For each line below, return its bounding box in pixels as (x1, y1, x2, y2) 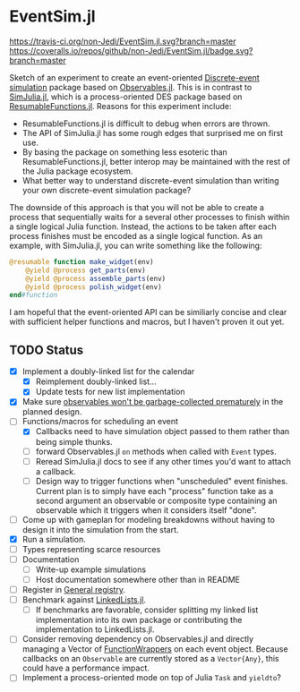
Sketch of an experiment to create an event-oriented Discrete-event (9, 72, 260, 82)
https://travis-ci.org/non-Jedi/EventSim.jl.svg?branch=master (9, 36, 236, 47)
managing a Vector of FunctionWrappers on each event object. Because (21, 644, 288, 654)
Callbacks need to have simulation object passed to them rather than (35, 426, 290, 437)
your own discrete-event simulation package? (21, 184, 192, 195)
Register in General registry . (21, 585, 125, 595)
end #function (9, 291, 58, 300)
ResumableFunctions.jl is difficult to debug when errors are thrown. (21, 118, 270, 129)
